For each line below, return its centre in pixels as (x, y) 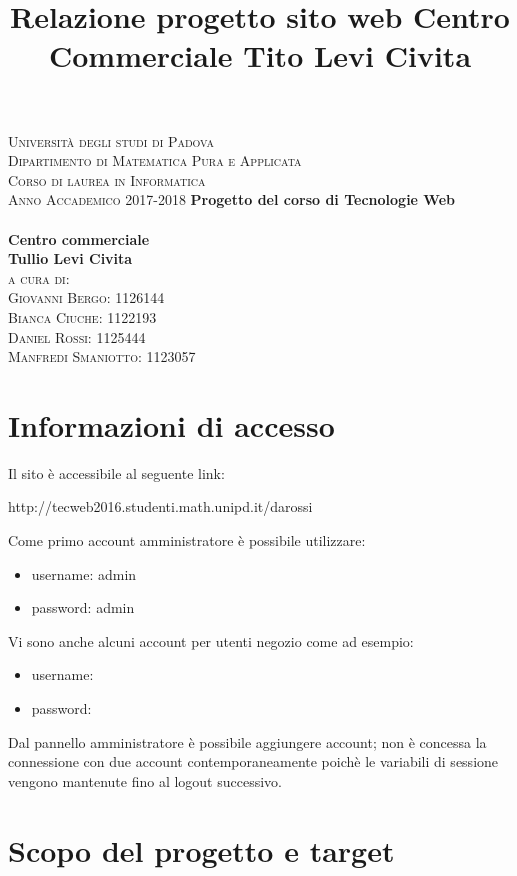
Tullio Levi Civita (70, 258)
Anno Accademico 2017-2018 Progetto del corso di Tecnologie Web (231, 199)
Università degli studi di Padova (111, 140)
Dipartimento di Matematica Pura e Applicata (155, 160)
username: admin (84, 573)
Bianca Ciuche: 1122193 (82, 316)
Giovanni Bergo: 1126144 (86, 297)
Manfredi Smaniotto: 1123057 (102, 356)
